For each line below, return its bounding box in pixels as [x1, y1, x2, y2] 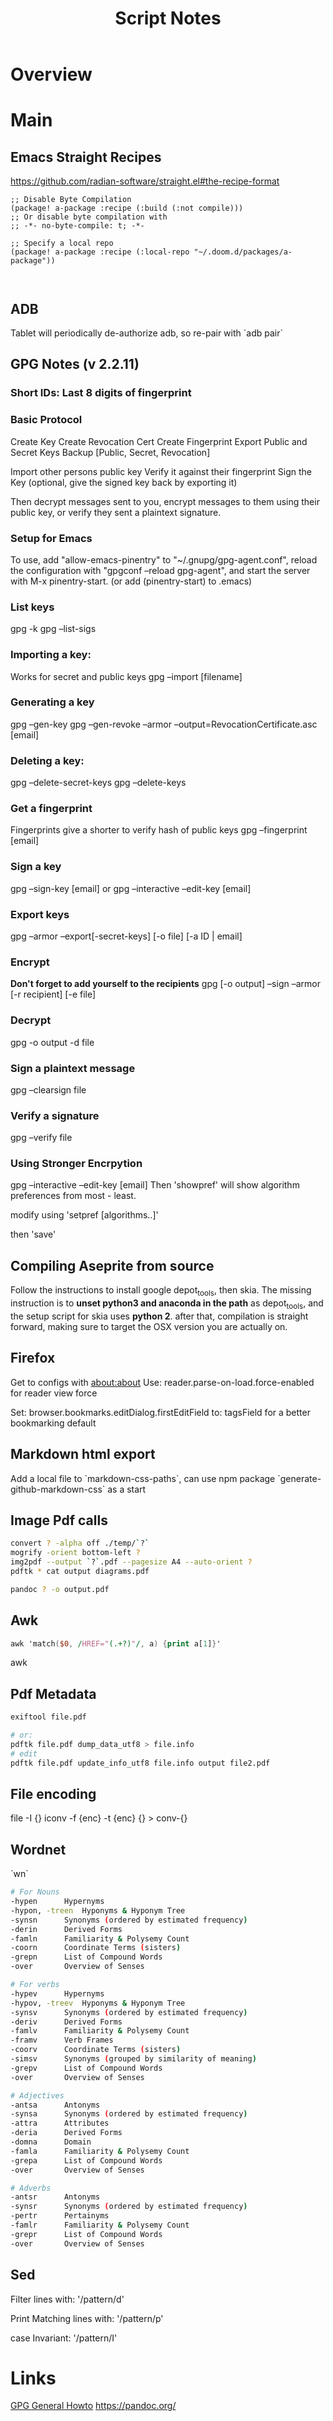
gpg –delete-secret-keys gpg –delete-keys [10, 777, 187, 789]
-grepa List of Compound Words [10, 2155, 163, 2166]
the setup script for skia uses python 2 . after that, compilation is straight [10, 1310, 309, 1322]
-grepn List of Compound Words [10, 1952, 163, 1962]
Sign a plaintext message [10, 1061, 136, 1075]
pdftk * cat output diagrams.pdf [10, 1566, 150, 1576]
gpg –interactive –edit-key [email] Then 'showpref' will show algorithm [10, 1179, 300, 1191]
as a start [107, 1483, 147, 1495]
